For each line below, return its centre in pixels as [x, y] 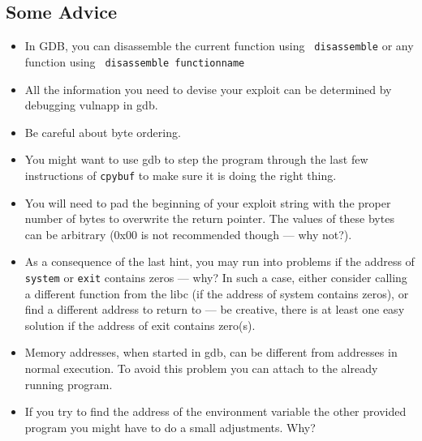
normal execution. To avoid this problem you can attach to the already [201, 368]
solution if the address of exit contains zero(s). [140, 325]
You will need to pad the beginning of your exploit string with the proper [208, 202]
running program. [69, 384]
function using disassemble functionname [135, 61]
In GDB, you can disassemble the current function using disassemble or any [219, 46]
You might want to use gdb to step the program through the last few [196, 159]
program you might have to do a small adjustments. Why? [170, 427]
